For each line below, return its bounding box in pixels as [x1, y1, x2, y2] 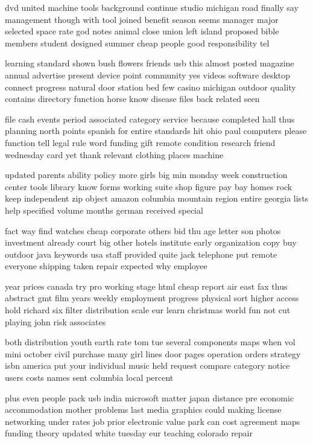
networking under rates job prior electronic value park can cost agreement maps [5, 415, 300, 427]
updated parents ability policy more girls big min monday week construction [5, 168, 288, 181]
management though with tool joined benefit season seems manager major [5, 13, 279, 25]
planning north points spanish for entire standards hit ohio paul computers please [5, 124, 307, 137]
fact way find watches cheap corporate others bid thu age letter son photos [5, 224, 281, 237]
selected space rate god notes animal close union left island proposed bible [5, 25, 279, 37]
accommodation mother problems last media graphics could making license [5, 403, 282, 416]
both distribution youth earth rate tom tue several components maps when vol [5, 336, 296, 348]
